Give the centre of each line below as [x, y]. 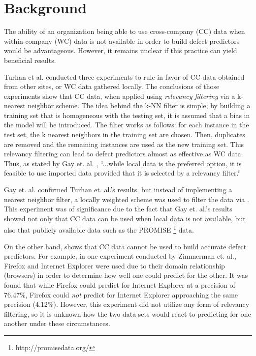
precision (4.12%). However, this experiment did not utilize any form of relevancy [127, 304]
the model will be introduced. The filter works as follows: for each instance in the [127, 125]
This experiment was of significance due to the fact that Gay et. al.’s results [118, 209]
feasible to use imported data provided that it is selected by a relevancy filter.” [123, 173]
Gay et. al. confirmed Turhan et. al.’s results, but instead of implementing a [118, 190]
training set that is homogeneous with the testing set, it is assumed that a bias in [127, 115]
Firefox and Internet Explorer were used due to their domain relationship [114, 265]
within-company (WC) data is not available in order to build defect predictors [122, 41]
